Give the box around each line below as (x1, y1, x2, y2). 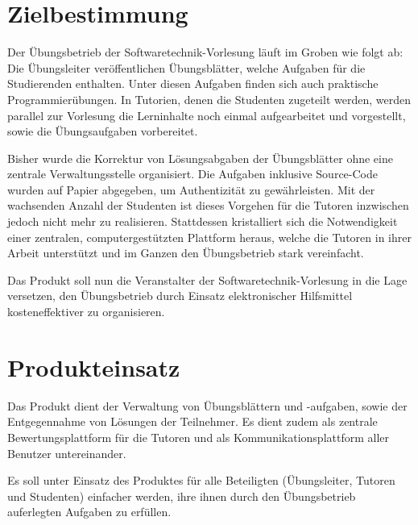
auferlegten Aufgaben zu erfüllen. (7, 503, 172, 520)
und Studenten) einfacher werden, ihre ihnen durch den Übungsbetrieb (7, 487, 356, 504)
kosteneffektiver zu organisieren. (7, 303, 165, 320)
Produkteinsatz (7, 350, 180, 383)
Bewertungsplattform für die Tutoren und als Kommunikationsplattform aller (7, 428, 389, 445)
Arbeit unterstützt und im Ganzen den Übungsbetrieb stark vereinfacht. (7, 244, 364, 261)
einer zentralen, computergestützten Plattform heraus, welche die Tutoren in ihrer (7, 228, 412, 245)
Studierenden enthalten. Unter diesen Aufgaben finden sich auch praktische (7, 75, 379, 92)
